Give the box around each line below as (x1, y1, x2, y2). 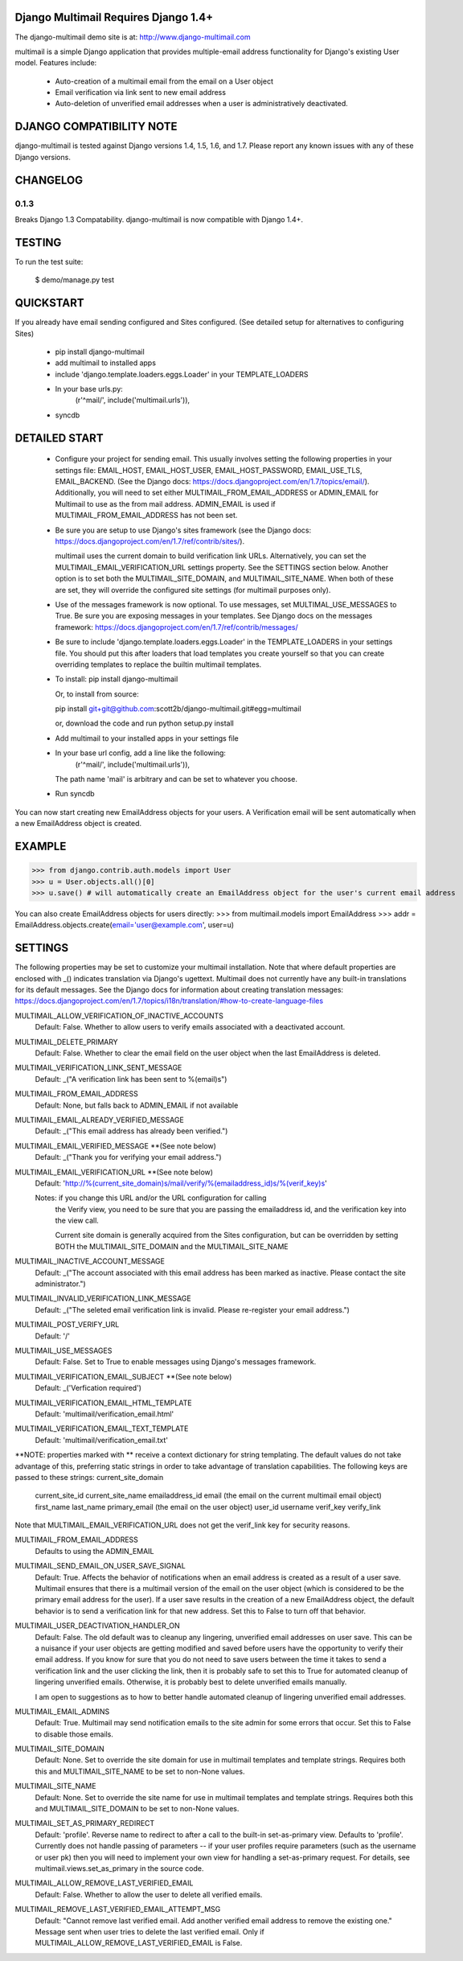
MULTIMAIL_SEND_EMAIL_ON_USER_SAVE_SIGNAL (14, 1561, 186, 1571)
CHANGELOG (14, 173, 84, 187)
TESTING (14, 236, 62, 249)
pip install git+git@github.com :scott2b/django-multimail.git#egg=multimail (55, 704, 301, 713)
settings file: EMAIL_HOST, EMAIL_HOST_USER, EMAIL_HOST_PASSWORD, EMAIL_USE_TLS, (55, 465, 363, 475)
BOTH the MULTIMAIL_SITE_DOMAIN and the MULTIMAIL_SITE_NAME (55, 1241, 289, 1251)
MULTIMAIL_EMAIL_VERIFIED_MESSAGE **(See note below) (14, 1141, 217, 1150)
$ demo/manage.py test (35, 275, 115, 285)
